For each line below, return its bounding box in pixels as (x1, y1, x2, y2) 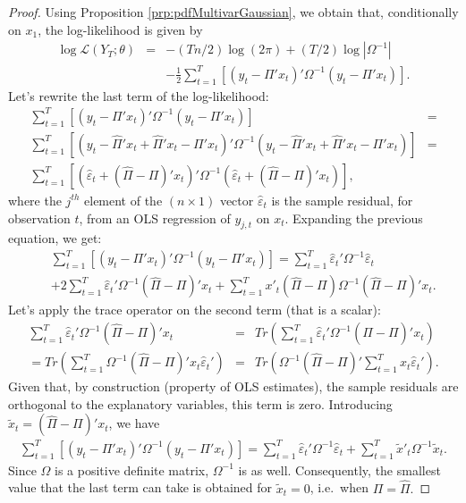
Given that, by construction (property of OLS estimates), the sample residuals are (8, 377, 459, 396)
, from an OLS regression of (79, 208, 231, 227)
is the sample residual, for (271, 190, 413, 209)
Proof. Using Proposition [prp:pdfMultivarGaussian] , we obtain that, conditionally (8, 3, 459, 21)
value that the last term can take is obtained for (8, 478, 272, 497)
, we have (108, 414, 160, 432)
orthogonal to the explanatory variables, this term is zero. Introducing (8, 394, 393, 413)
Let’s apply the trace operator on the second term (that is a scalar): (8, 300, 381, 319)
